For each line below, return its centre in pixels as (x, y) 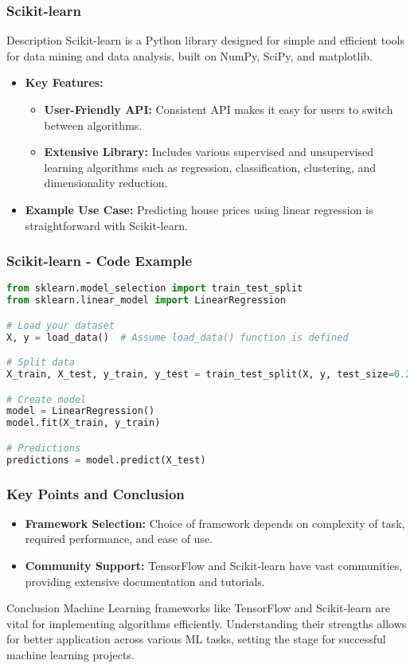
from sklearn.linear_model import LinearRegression (146, 301)
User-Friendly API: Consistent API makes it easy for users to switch (219, 109)
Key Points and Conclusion (96, 493)
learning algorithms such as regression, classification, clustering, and (210, 167)
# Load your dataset (61, 325)
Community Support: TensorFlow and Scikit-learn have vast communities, (214, 566)
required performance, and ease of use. (119, 539)
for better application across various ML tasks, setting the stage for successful (196, 639)
